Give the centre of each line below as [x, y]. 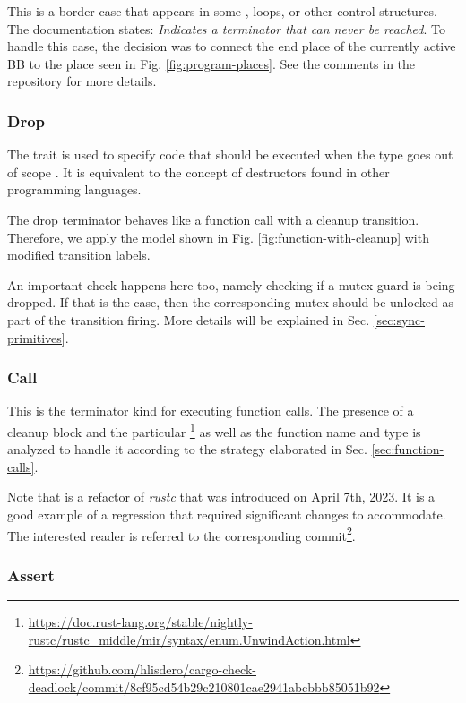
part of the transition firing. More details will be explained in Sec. [189, 319]
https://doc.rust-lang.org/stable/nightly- [140, 622]
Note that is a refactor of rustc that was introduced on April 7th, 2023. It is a [221, 497]
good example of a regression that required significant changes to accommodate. [227, 514]
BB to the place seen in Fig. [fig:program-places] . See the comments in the [211, 63]
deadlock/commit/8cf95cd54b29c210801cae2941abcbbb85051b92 [204, 686]
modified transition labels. [79, 255]
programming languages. [74, 189]
